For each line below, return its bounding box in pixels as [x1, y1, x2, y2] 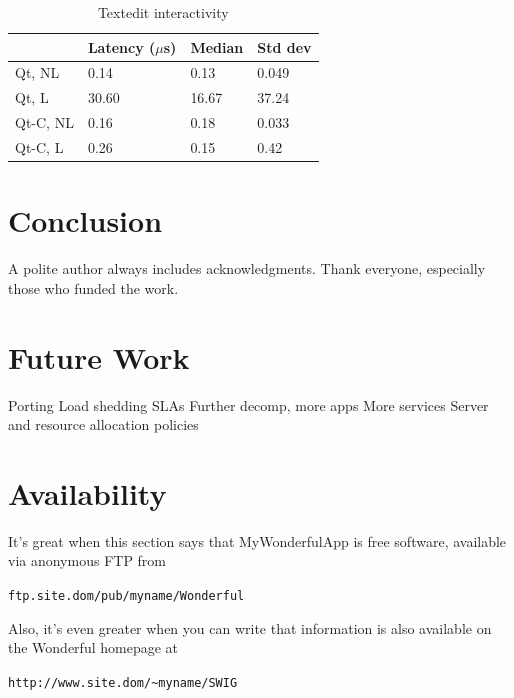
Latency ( [87, 36, 156, 57]
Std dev [257, 36, 312, 57]
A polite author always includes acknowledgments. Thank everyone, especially [8, 258, 486, 279]
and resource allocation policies [8, 414, 199, 435]
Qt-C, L [15, 136, 64, 157]
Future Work [8, 336, 190, 377]
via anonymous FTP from [8, 550, 167, 571]
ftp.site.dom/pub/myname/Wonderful [8, 589, 245, 603]
